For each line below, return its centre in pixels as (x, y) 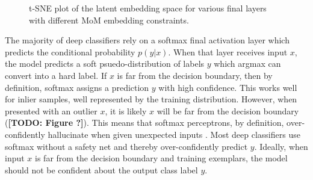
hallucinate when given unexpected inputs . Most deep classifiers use (174, 134)
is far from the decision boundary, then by (195, 75)
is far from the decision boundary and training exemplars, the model (161, 158)
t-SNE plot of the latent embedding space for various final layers (148, 8)
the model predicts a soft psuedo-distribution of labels (105, 64)
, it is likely (126, 110)
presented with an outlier (51, 110)
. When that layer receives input (228, 51)
